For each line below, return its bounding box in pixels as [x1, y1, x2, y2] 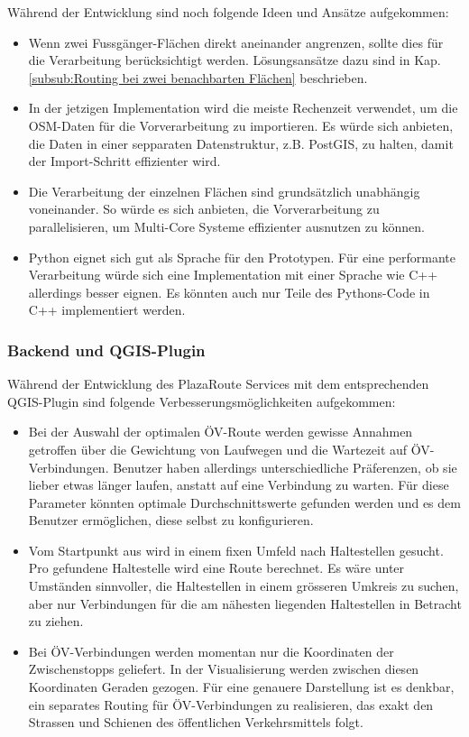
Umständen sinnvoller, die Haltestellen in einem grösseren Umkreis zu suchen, [28, 576, 459, 595]
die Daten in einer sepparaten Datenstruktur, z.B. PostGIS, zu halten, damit [28, 134, 454, 152]
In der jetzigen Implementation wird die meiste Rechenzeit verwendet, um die [28, 98, 458, 117]
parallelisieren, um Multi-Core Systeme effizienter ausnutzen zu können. [28, 216, 425, 235]
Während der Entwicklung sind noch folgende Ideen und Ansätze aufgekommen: [7, 3, 449, 21]
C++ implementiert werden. [28, 300, 186, 319]
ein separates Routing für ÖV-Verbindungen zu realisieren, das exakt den [28, 695, 434, 714]
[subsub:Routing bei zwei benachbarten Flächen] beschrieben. [28, 68, 368, 87]
